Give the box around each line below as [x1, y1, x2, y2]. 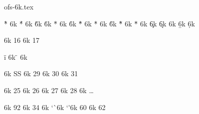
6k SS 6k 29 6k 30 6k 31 [4, 68, 78, 79]
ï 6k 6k [4, 51, 27, 62]
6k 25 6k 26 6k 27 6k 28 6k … [4, 85, 94, 95]
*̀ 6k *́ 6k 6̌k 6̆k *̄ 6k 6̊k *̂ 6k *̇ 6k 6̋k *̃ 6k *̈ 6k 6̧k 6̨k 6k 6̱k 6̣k [4, 18, 195, 28]
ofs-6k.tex [4, 1, 33, 11]
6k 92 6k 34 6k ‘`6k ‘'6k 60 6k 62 [4, 102, 105, 112]
